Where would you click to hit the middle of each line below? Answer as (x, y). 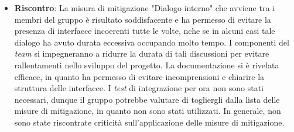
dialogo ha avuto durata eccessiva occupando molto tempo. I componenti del (152, 42)
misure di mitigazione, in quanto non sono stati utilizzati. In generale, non (148, 111)
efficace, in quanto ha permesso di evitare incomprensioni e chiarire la (139, 76)
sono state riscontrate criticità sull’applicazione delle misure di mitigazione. (149, 122)
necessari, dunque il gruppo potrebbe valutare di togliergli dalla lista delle (147, 99)
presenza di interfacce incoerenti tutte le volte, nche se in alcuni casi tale (145, 31)
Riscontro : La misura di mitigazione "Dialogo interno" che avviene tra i (144, 8)
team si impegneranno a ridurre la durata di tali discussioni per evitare (142, 53)
